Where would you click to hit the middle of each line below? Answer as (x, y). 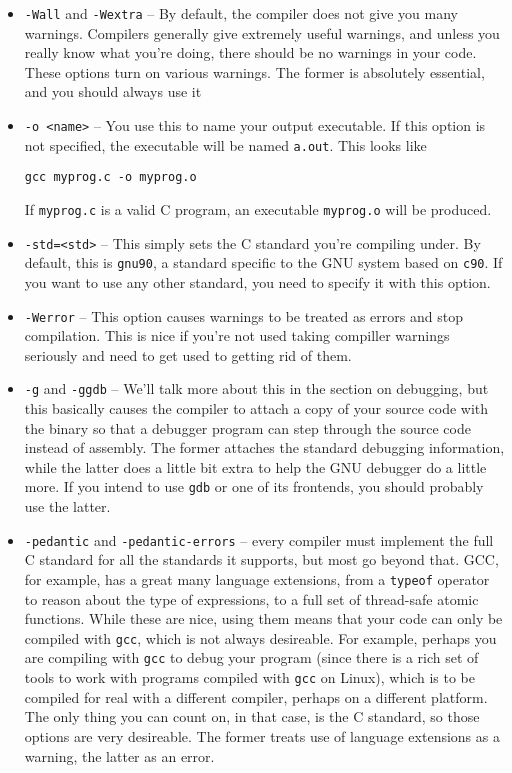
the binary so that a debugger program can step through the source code (247, 427)
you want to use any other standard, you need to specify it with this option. (257, 281)
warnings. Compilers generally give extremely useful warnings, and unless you (262, 32)
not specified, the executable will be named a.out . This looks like (225, 144)
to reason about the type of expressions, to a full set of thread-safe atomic (251, 598)
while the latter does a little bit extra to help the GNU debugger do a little (255, 466)
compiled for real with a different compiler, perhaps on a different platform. (256, 696)
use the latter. (67, 506)
